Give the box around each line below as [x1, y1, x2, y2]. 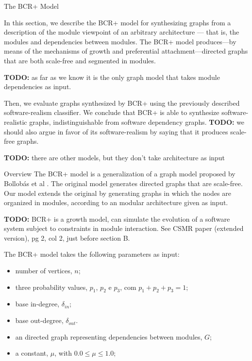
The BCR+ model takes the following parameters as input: [4, 249, 180, 259]
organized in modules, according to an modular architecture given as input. [4, 197, 228, 208]
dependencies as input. [4, 81, 71, 92]
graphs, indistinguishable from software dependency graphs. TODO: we [29, 116, 245, 127]
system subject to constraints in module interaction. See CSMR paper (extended [4, 223, 244, 233]
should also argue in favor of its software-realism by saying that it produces [4, 126, 228, 136]
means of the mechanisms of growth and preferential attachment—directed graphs [4, 46, 248, 56]
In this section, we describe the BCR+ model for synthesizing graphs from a [4, 17, 231, 27]
